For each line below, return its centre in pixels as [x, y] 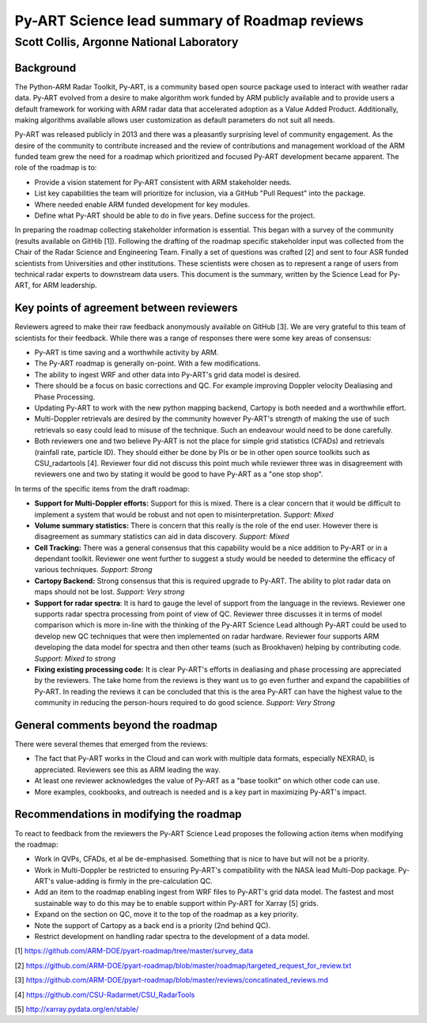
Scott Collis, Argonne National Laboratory [127, 42]
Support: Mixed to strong [75, 658]
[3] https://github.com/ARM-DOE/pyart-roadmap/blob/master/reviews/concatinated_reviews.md [171, 980]
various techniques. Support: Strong [94, 570]
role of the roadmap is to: [56, 168]
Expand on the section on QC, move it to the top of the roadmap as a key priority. [166, 915]
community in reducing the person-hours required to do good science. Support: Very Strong [185, 703]
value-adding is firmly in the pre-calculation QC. [134, 881]
